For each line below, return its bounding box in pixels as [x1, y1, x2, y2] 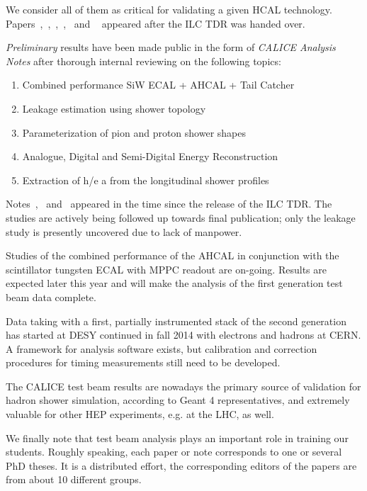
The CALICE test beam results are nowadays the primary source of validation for [6, 378, 361, 393]
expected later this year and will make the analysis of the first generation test [6, 276, 343, 290]
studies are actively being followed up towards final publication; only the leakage [6, 210, 356, 225]
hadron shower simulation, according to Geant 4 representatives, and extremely [6, 393, 350, 407]
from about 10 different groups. [6, 472, 142, 487]
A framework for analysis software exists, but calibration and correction [6, 341, 317, 356]
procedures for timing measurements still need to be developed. [6, 355, 281, 370]
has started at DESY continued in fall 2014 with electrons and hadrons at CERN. [6, 327, 361, 342]
